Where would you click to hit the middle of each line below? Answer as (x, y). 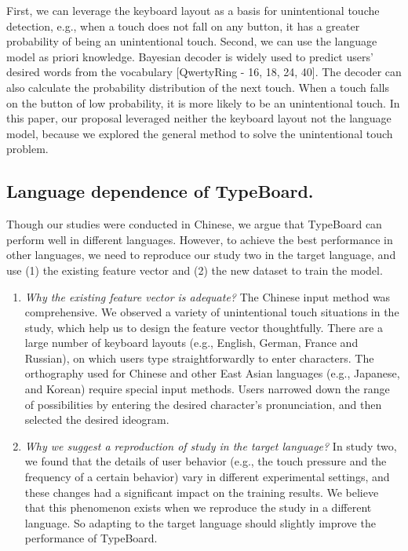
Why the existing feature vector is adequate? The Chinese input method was (208, 296)
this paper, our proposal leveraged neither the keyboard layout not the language (199, 118)
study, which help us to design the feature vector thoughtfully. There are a (204, 327)
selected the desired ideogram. (97, 420)
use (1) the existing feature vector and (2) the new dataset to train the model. (195, 270)
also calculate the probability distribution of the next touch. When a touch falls (198, 87)
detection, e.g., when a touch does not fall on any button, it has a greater (183, 26)
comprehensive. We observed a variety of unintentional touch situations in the (212, 312)
